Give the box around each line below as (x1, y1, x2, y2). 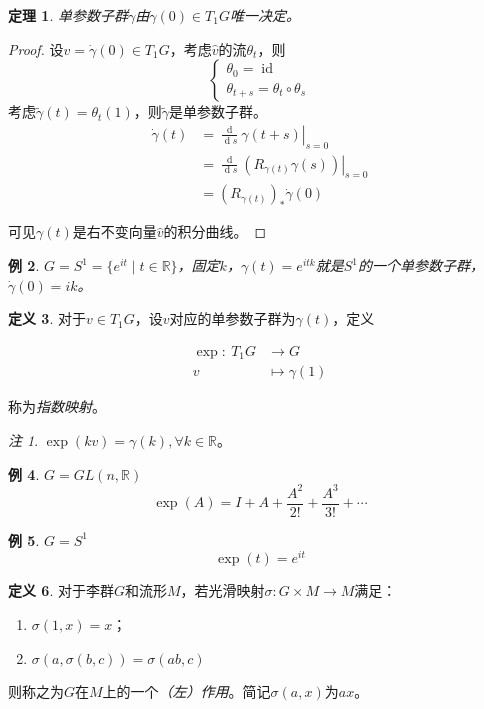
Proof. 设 (8, 38, 64, 59)
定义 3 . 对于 (8, 308, 86, 329)
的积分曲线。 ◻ (163, 221, 267, 242)
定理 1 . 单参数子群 (8, 5, 128, 25)
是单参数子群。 (169, 101, 268, 122)
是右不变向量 (72, 221, 157, 242)
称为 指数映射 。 (8, 396, 106, 417)
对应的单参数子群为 (169, 308, 296, 329)
